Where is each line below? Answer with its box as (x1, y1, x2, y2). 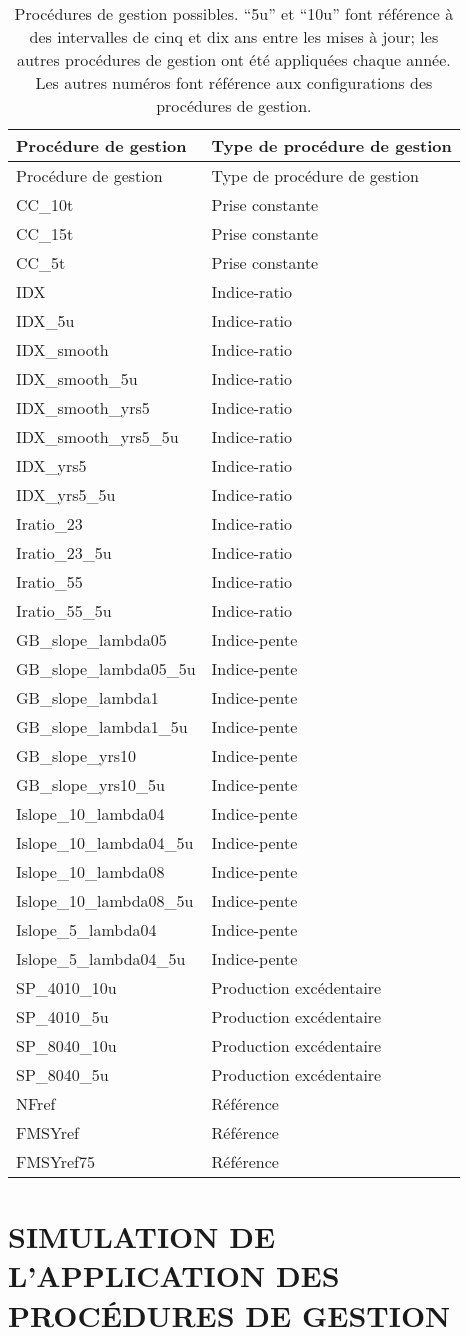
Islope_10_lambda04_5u (16, 831, 194, 854)
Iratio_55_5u (16, 599, 112, 622)
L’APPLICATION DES (8, 1255, 340, 1296)
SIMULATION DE (8, 1216, 276, 1257)
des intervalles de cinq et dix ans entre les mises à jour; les (29, 25, 439, 48)
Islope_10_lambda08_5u (16, 889, 194, 912)
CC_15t (16, 222, 74, 245)
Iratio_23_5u (16, 541, 112, 564)
